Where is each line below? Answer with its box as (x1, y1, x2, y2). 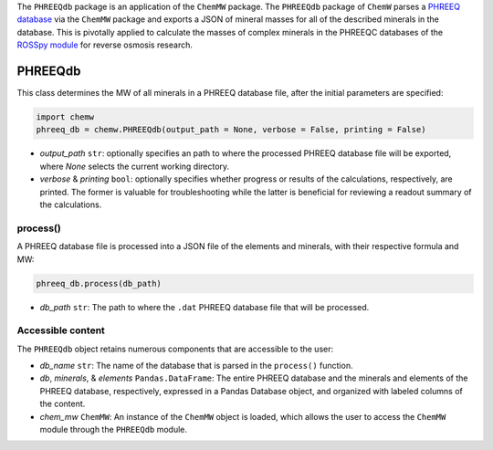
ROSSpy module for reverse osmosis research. (16, 39, 194, 50)
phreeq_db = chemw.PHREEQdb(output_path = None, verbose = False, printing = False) (36, 124, 426, 135)
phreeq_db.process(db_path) (36, 278, 162, 288)
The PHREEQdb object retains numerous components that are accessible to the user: (16, 343, 333, 354)
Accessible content (16, 324, 105, 337)
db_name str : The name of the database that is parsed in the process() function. (39, 361, 353, 372)
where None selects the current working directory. (39, 161, 230, 172)
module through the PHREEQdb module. (39, 424, 187, 434)
